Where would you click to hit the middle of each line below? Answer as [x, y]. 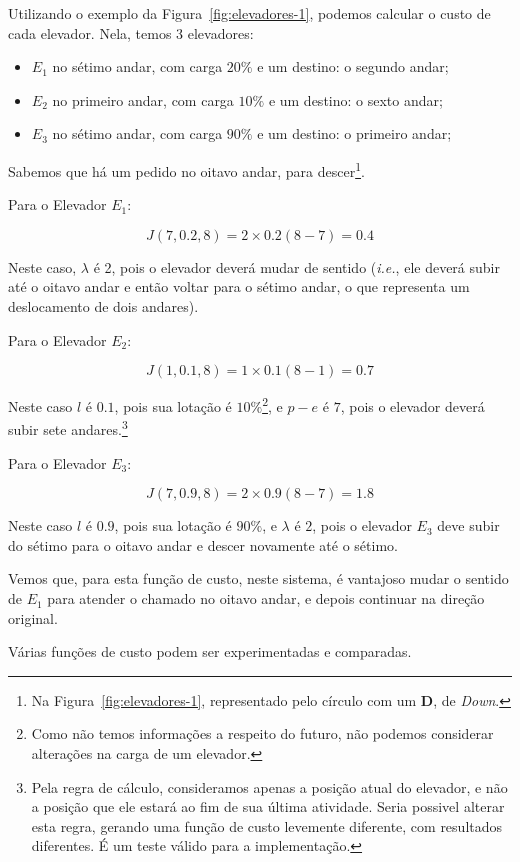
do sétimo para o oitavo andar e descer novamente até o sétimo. [203, 544]
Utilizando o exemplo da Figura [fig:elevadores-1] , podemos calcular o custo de [249, 13]
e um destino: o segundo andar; [353, 66]
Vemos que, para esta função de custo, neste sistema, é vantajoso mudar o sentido [258, 578]
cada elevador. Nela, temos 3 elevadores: [131, 32]
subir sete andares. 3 [68, 428]
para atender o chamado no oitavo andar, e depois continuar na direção [266, 598]
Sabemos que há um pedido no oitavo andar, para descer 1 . [186, 169]
